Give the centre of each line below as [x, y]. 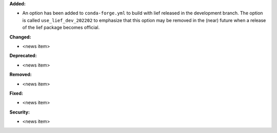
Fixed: [16, 93]
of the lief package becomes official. [61, 28]
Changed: [20, 37]
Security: [20, 112]
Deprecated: [23, 56]
